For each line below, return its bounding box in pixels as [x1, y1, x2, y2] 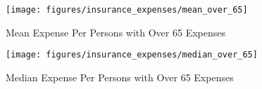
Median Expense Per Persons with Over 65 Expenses [6, 69, 234, 84]
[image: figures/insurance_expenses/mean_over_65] [6, 5, 248, 15]
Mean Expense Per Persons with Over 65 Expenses [6, 25, 225, 39]
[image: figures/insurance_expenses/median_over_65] [6, 50, 258, 60]
